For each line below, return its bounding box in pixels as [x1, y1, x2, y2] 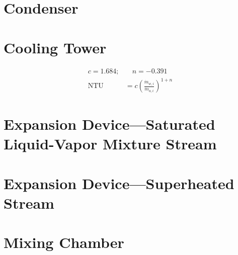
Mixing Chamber [4, 232, 124, 252]
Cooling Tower [4, 37, 107, 57]
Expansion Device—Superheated [4, 173, 234, 193]
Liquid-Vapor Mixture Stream [4, 133, 217, 154]
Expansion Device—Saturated [4, 114, 215, 134]
